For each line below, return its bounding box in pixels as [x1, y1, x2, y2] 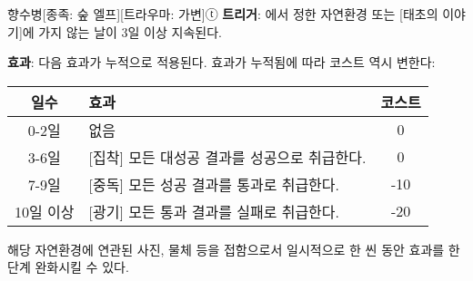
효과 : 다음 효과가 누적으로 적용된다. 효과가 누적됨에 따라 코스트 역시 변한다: [7, 53, 436, 72]
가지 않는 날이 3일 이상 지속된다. [38, 22, 222, 41]
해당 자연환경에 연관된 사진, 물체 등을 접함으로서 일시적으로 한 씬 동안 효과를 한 [7, 239, 460, 258]
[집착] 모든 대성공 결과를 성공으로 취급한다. [88, 146, 367, 168]
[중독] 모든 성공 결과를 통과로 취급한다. [88, 173, 340, 195]
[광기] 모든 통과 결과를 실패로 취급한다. [88, 200, 340, 222]
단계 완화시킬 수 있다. [7, 257, 129, 276]
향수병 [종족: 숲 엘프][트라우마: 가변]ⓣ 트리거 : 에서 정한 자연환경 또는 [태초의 [7, 5, 438, 23]
